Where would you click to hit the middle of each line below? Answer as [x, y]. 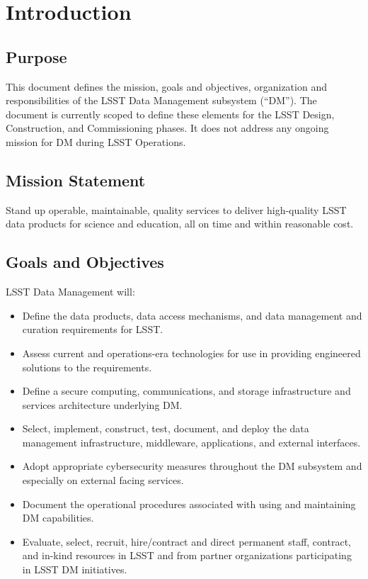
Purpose [36, 56]
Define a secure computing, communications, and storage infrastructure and [186, 391]
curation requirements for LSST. [93, 329]
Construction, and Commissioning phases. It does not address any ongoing [167, 128]
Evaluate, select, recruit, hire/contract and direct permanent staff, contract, [186, 541]
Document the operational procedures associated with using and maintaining [189, 504]
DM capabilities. [58, 518]
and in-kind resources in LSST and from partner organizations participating [187, 555]
